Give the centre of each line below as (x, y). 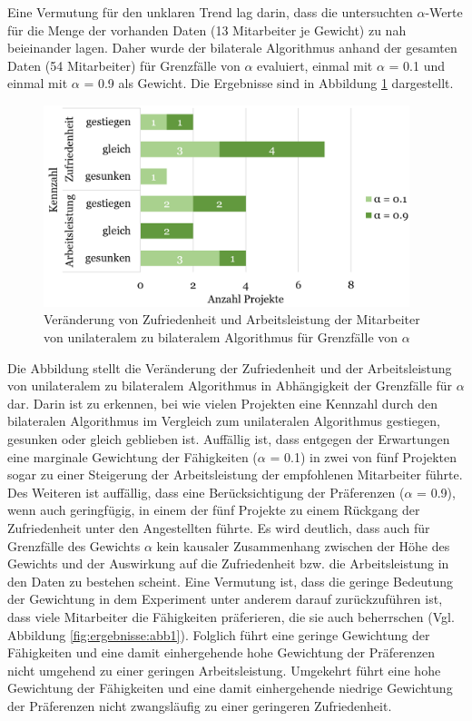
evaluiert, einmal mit (315, 65)
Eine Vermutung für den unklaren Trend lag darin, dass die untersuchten (210, 12)
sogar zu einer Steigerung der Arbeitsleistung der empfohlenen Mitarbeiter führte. (235, 474)
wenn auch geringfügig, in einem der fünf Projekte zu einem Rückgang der (214, 510)
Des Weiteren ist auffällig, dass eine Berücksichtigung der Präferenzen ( (206, 492)
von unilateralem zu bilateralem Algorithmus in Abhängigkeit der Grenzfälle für (230, 385)
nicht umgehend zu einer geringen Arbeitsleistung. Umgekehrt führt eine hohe (224, 670)
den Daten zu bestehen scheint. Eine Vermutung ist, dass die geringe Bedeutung (231, 581)
